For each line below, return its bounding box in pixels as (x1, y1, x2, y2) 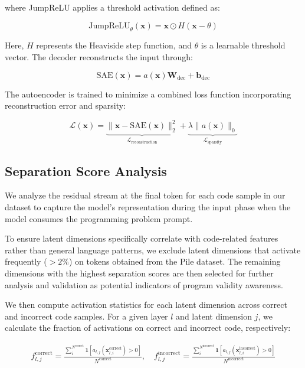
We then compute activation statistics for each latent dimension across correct (5, 298, 287, 311)
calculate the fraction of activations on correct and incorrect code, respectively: (5, 321, 291, 334)
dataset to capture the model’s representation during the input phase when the (5, 200, 291, 213)
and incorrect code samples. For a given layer (5, 310, 168, 322)
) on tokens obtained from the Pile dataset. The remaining (68, 255, 281, 268)
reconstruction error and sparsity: (5, 99, 126, 112)
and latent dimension (176, 310, 252, 322)
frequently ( (5, 255, 47, 268)
